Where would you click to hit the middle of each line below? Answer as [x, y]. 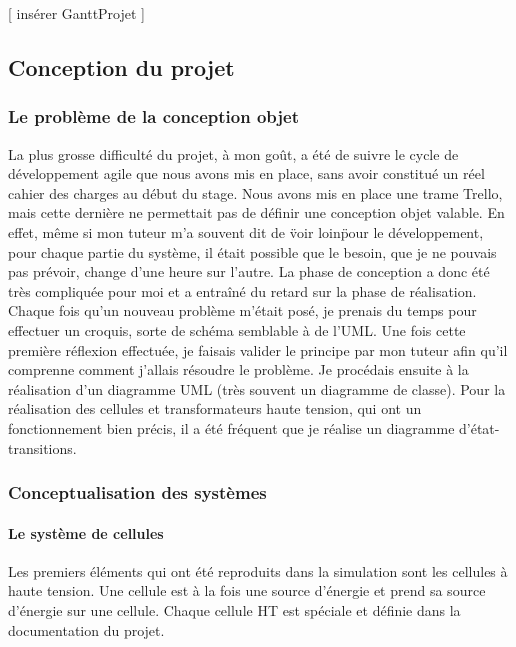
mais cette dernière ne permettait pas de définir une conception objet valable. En [256, 212]
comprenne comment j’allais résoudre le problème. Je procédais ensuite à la [238, 369]
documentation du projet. [86, 629]
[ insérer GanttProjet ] [77, 13]
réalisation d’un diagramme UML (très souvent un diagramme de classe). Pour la [257, 388]
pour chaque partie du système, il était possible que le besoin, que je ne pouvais [252, 251]
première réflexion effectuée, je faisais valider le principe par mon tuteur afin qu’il [258, 349]
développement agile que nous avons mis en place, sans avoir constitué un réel [246, 173]
